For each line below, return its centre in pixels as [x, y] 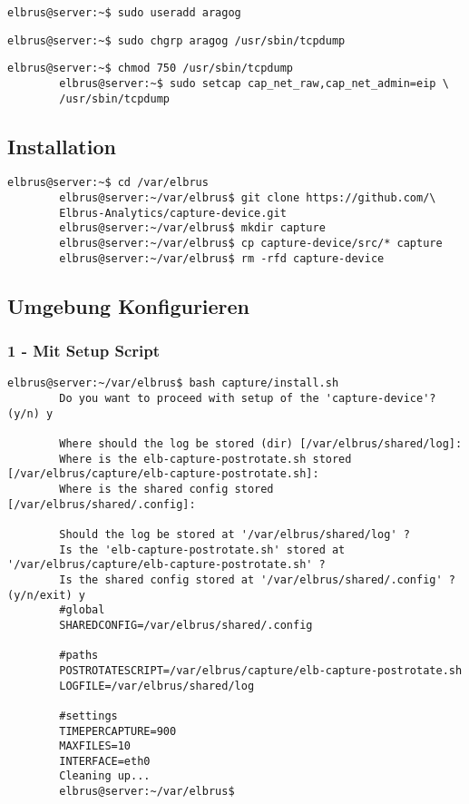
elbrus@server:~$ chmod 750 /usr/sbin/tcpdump [150, 69]
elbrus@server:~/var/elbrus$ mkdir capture [192, 228]
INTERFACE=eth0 [105, 761]
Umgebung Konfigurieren [129, 305]
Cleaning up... [105, 776]
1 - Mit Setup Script [83, 351]
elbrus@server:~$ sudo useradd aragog [124, 13]
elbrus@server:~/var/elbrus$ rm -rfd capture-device [222, 258]
